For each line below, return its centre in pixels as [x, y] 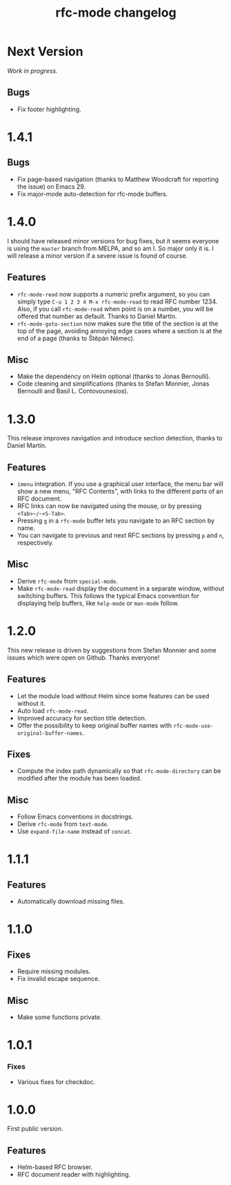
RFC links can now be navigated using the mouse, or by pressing [109, 506]
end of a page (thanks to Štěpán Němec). [76, 338]
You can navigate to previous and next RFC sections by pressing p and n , [120, 535]
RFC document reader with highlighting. [74, 1175]
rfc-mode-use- [193, 726]
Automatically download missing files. [71, 902]
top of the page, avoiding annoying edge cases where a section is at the [120, 330]
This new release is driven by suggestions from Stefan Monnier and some [112, 650]
